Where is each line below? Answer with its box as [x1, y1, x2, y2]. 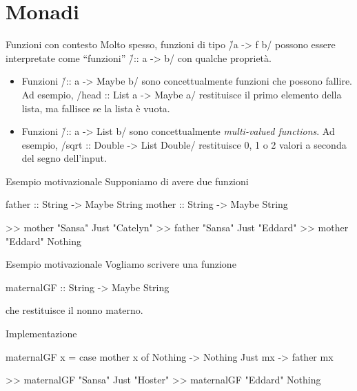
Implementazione [6, 326, 77, 341]
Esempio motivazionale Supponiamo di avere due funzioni [6, 173, 249, 188]
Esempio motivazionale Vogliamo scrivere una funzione [6, 257, 236, 271]
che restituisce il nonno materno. [6, 303, 143, 317]
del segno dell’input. [21, 151, 107, 165]
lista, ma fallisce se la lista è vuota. [21, 101, 170, 115]
